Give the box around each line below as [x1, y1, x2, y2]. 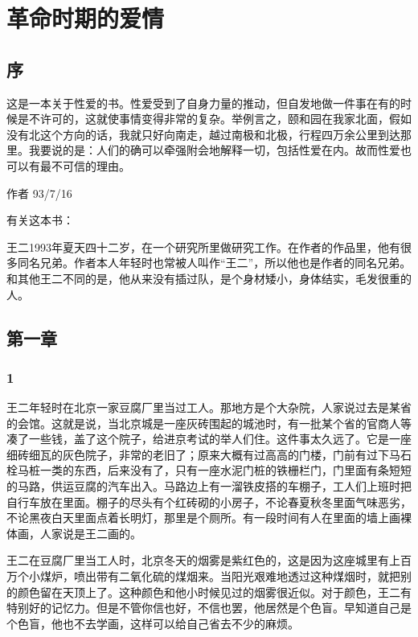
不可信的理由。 [51, 157, 130, 174]
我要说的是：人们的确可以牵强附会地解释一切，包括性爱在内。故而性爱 [28, 142, 400, 158]
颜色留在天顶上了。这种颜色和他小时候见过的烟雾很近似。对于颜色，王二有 [17, 583, 412, 600]
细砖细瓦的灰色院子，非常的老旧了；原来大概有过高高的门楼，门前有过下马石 [6, 446, 412, 462]
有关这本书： [6, 212, 74, 228]
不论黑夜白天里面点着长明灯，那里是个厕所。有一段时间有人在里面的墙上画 [6, 509, 400, 526]
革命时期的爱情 [6, 2, 165, 35]
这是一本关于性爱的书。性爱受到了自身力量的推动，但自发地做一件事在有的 [6, 94, 400, 111]
